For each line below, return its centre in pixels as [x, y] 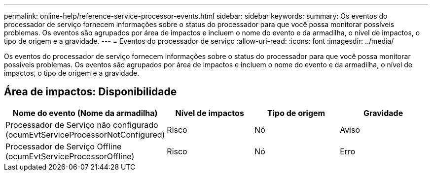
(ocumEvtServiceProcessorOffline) [70, 156]
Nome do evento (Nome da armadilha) [85, 113]
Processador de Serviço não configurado [82, 125]
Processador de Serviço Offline [64, 146]
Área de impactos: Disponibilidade [90, 92]
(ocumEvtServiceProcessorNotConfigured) [85, 134]
